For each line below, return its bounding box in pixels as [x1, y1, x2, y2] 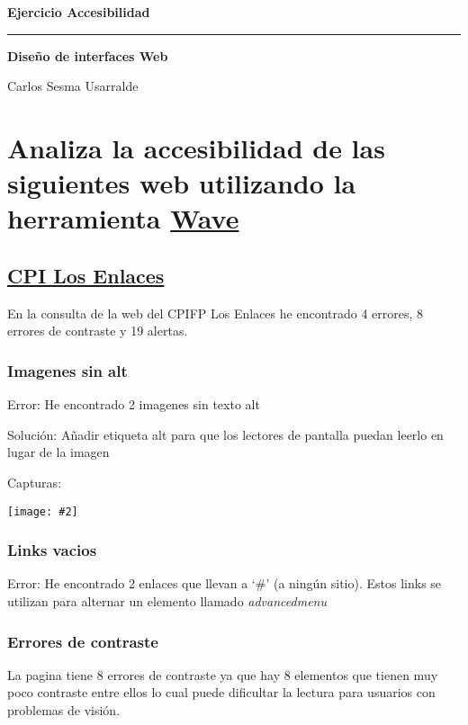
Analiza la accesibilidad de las [7, 129, 385, 166]
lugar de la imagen [7, 443, 110, 461]
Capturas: [7, 472, 62, 491]
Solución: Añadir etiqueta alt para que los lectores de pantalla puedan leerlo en [7, 425, 444, 443]
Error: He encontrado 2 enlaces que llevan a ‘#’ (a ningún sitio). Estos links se [7, 574, 442, 593]
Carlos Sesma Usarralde [7, 76, 139, 95]
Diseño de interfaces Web [7, 46, 168, 65]
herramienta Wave [7, 200, 239, 237]
